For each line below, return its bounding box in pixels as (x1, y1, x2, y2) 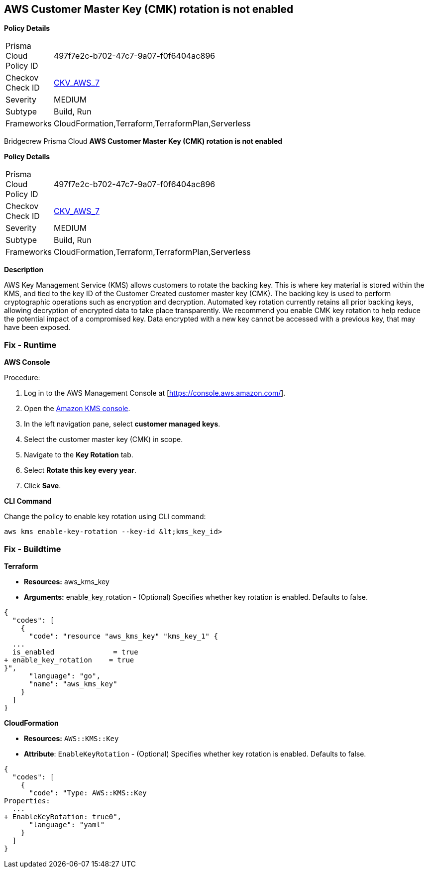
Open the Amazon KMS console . (24, 404, 130, 413)
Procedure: (4, 373, 40, 382)
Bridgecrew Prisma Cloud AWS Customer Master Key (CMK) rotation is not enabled (4, 137, 283, 146)
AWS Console (4, 358, 50, 367)
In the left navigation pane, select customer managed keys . (24, 420, 220, 429)
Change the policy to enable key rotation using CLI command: (4, 512, 206, 521)
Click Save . (24, 481, 61, 490)
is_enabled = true (12, 648, 138, 656)
